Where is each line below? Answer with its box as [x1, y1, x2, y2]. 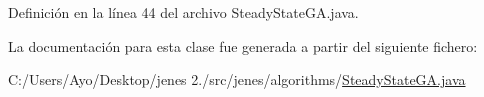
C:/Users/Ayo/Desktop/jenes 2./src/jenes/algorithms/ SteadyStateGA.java [8, 69, 466, 90]
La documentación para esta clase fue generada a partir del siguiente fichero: [8, 35, 478, 56]
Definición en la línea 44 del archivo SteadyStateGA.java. [8, 2, 359, 22]
